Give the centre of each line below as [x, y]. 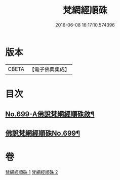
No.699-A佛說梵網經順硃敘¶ [50, 114]
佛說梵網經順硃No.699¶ [43, 133]
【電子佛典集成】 [49, 69]
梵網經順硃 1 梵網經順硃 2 [32, 172]
